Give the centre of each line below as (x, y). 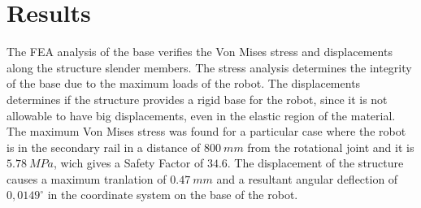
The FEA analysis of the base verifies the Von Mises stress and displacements (200, 52)
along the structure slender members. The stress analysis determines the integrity (209, 67)
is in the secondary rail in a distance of (104, 147)
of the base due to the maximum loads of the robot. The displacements (184, 83)
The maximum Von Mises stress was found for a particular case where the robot (206, 131)
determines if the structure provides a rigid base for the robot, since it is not (197, 99)
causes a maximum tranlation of (87, 178)
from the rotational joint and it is (331, 147)
